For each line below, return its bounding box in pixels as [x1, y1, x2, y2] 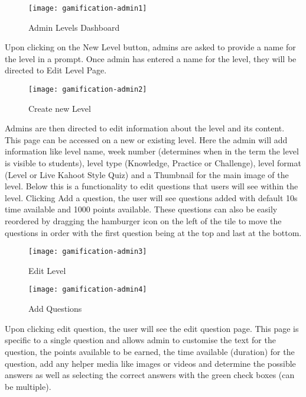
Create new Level [28, 102, 91, 114]
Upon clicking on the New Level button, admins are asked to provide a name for [5, 41, 296, 53]
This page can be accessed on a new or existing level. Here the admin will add [5, 133, 288, 146]
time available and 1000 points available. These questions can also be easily [5, 203, 278, 215]
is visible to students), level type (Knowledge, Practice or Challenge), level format [5, 157, 301, 169]
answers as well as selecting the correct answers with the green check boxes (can [5, 369, 295, 381]
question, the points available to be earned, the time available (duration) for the [5, 345, 295, 357]
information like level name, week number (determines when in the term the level [5, 145, 299, 157]
